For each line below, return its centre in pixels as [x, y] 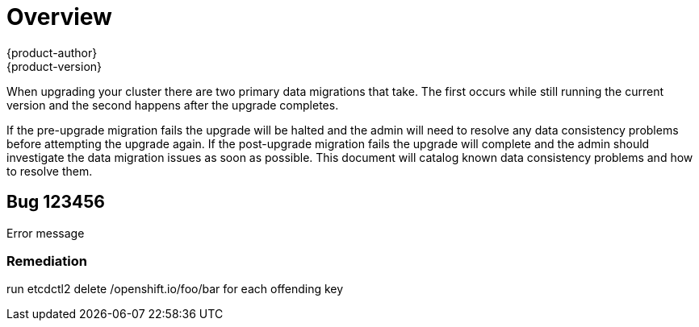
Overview [59, 17]
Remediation [47, 261]
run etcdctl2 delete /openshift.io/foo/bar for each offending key [175, 289]
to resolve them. [50, 171]
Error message [46, 233]
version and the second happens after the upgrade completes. [173, 105]
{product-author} [52, 52]
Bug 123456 [56, 202]
